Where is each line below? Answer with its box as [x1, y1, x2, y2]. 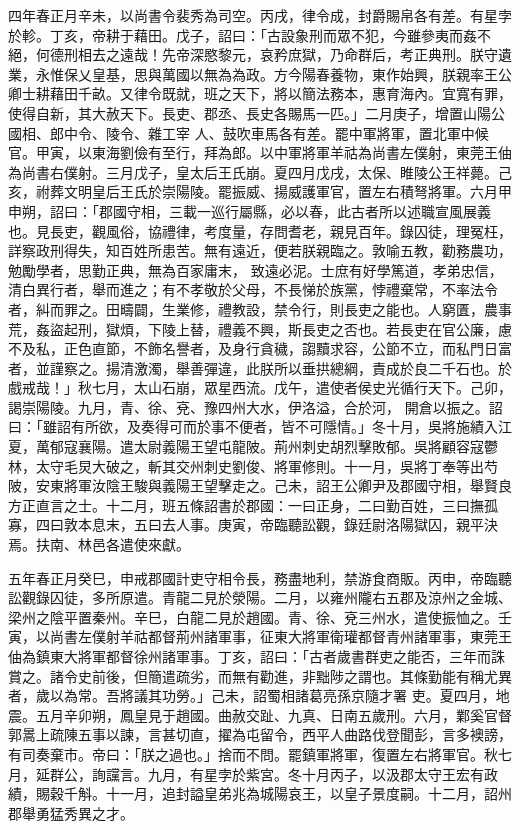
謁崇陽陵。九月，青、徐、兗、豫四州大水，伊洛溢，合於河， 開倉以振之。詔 [8, 396, 503, 417]
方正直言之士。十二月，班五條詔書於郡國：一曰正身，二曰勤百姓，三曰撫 [8, 494, 484, 515]
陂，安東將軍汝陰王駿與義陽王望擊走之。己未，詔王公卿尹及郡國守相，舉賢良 [8, 475, 512, 496]
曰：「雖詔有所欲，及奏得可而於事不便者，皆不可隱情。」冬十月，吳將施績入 [8, 416, 498, 437]
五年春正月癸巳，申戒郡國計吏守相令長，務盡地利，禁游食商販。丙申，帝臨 [8, 567, 498, 588]
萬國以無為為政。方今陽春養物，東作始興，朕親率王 [161, 63, 498, 84]
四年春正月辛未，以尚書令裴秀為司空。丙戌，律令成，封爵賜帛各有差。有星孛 [8, 5, 512, 25]
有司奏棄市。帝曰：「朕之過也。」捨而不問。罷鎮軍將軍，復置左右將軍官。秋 [8, 743, 498, 764]
